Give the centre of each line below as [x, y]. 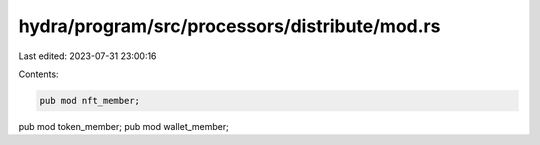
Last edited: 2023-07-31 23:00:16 [87, 56]
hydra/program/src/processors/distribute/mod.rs [229, 26]
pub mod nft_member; [89, 100]
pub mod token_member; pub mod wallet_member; [124, 126]
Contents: [38, 74]
